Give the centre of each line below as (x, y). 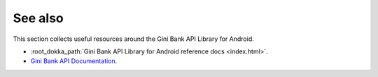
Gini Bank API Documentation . (74, 61)
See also (38, 18)
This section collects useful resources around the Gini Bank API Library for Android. (134, 39)
